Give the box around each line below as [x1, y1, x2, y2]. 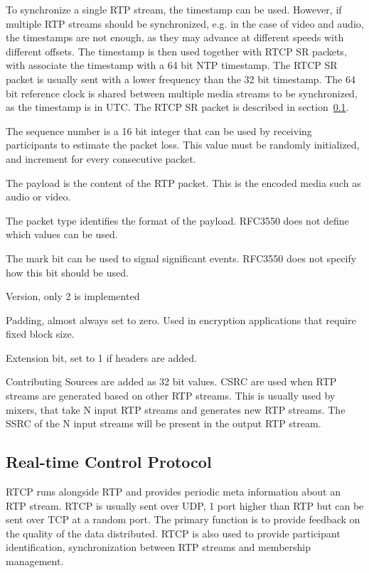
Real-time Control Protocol [6, 451, 212, 473]
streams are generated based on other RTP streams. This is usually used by [6, 388, 336, 403]
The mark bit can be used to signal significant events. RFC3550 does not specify [6, 250, 357, 265]
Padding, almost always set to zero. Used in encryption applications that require [6, 312, 356, 327]
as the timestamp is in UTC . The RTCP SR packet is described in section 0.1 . [6, 100, 349, 114]
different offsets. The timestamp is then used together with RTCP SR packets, [6, 43, 347, 58]
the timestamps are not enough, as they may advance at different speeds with [6, 30, 344, 45]
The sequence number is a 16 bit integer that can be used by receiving [6, 123, 312, 138]
